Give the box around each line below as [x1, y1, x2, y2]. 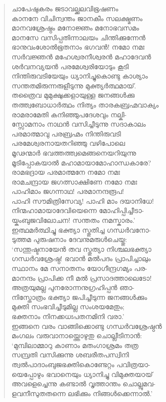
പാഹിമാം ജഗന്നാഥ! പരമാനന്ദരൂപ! [11, 186, 124, 196]
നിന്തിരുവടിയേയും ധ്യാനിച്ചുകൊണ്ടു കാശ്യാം [11, 71, 148, 81]
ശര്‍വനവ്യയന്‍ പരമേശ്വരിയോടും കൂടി [11, 61, 129, 71]
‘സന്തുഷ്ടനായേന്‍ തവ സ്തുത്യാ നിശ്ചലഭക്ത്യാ [11, 243, 152, 254]
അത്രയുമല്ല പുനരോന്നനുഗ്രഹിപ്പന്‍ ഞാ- [11, 282, 135, 293]
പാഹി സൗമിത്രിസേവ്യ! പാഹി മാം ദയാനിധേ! [11, 195, 154, 206]
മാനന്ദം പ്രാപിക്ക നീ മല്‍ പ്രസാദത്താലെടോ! [11, 272, 152, 283]
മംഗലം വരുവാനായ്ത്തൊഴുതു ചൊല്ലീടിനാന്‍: [11, 330, 142, 341]
